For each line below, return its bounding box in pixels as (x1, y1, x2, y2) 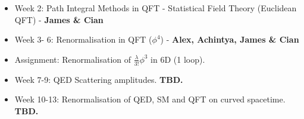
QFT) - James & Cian (14, 13, 104, 25)
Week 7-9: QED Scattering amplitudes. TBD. (14, 73, 183, 85)
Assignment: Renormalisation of (14, 53, 131, 65)
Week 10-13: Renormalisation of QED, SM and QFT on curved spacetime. (14, 93, 286, 105)
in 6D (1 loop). (151, 53, 205, 65)
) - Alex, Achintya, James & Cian (160, 33, 299, 46)
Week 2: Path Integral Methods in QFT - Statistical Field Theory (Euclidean (14, 2, 297, 14)
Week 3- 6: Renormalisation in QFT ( (14, 33, 152, 46)
